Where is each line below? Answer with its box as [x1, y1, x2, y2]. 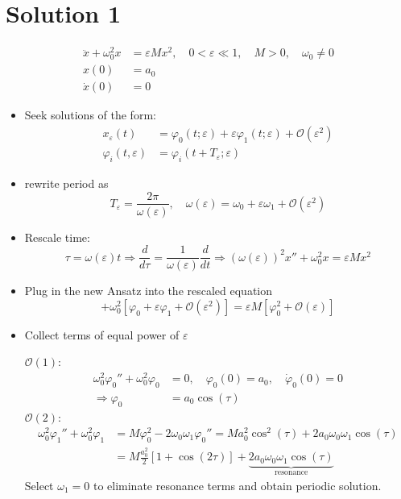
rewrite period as [24, 174, 109, 191]
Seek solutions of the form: [24, 106, 156, 123]
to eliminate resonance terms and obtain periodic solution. [93, 476, 382, 493]
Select [24, 476, 54, 493]
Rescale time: [24, 228, 90, 245]
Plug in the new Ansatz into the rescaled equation [24, 282, 273, 299]
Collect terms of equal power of [24, 326, 180, 343]
